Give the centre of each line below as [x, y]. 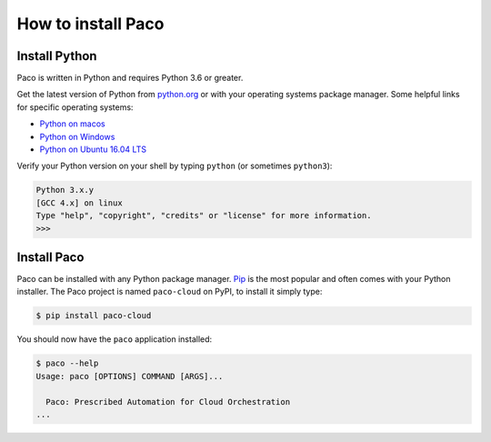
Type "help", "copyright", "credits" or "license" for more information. [204, 216]
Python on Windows [77, 136]
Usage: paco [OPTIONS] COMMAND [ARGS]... [130, 376]
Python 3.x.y [65, 190]
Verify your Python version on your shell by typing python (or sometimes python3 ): [175, 166]
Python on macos [72, 124]
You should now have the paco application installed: [115, 339]
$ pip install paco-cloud [94, 316]
